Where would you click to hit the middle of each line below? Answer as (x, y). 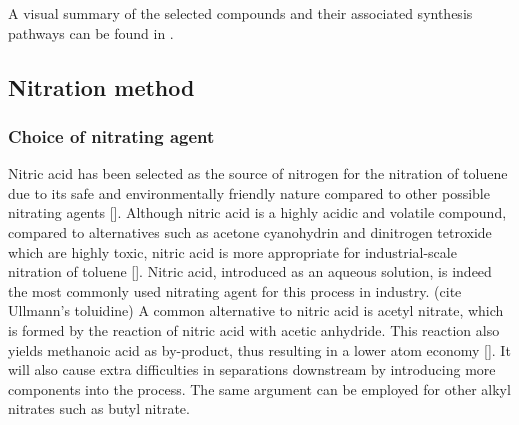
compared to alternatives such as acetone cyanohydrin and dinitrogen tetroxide (250, 231)
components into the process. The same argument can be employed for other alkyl (259, 388)
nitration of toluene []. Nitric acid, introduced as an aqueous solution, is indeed (250, 271)
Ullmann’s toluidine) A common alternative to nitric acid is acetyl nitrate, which (256, 310)
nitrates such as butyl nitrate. (99, 408)
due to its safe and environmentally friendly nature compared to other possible (249, 192)
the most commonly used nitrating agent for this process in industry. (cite (235, 290)
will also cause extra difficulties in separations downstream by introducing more (252, 369)
